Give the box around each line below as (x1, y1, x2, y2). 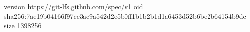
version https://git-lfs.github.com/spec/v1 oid (4, 1, 143, 11)
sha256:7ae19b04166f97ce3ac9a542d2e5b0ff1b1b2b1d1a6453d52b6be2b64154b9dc (4, 11, 246, 21)
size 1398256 (4, 20, 42, 31)
